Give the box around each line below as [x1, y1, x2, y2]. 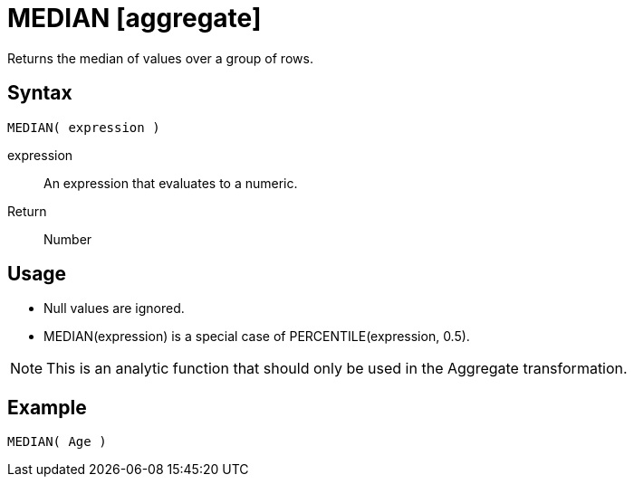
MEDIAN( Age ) [7, 434, 107, 450]
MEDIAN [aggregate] [7, 3, 262, 33]
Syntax [7, 81, 72, 105]
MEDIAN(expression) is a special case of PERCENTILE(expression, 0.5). [43, 328, 470, 345]
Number [43, 231, 92, 247]
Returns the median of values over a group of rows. [7, 50, 313, 66]
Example [7, 395, 87, 419]
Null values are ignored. [43, 300, 185, 317]
